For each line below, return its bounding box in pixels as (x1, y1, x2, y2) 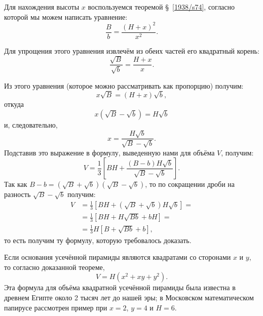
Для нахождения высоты (4, 2, 80, 12)
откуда (4, 99, 24, 109)
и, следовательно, (4, 119, 58, 130)
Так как (4, 179, 27, 189)
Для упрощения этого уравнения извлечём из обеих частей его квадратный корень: (4, 45, 259, 56)
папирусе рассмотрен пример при (4, 302, 107, 312)
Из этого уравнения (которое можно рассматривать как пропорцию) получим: (4, 80, 244, 91)
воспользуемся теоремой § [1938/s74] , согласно (88, 2, 235, 12)
